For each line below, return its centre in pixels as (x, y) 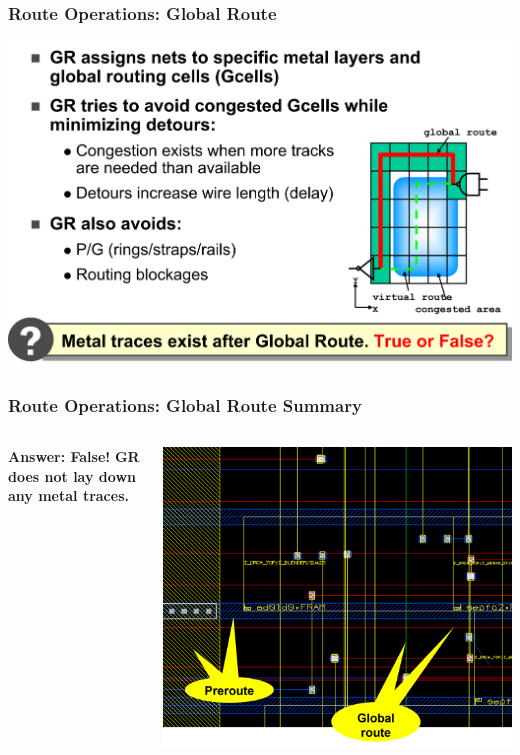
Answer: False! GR (74, 456)
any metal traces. (68, 495)
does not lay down (72, 475)
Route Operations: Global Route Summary (185, 404)
